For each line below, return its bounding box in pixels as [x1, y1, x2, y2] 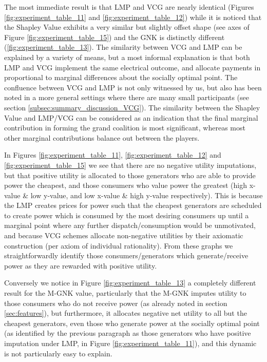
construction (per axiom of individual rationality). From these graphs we [4, 240, 233, 251]
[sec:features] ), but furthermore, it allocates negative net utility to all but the [4, 308, 247, 318]
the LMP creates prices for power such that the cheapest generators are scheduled [4, 200, 262, 211]
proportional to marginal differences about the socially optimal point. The [4, 72, 238, 83]
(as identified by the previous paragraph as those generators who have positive [4, 328, 251, 338]
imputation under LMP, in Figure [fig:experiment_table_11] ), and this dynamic [4, 338, 257, 348]
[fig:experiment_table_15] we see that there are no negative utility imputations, [4, 159, 257, 170]
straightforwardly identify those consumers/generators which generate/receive [4, 250, 249, 261]
